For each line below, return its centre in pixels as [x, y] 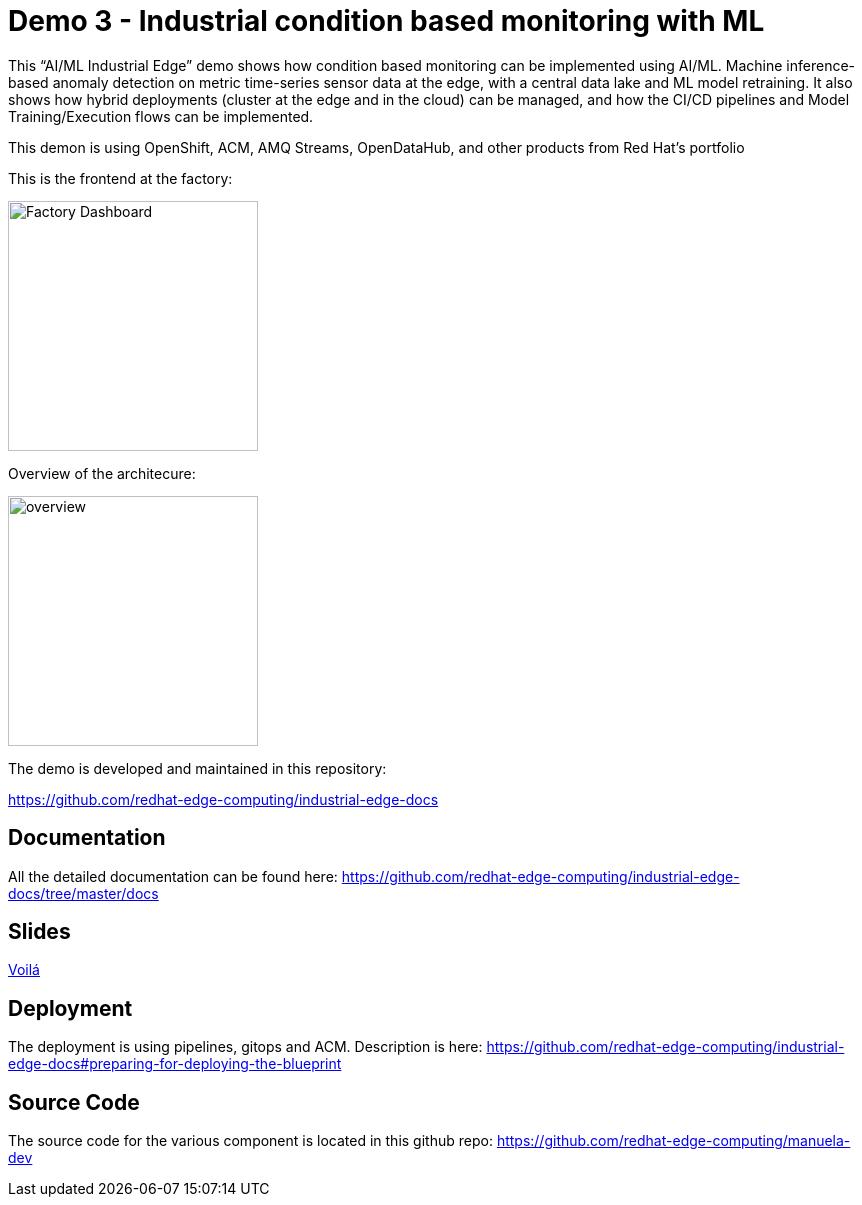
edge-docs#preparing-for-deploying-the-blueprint [175, 1064]
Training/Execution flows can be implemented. [161, 116]
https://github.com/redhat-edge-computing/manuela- [673, 1141]
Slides [39, 932]
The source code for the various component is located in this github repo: [250, 1141]
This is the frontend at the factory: [120, 178]
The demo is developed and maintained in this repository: [197, 768]
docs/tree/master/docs [83, 893]
